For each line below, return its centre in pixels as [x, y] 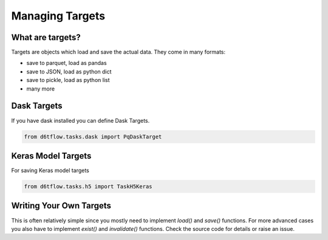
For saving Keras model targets [50, 171]
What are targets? [46, 37]
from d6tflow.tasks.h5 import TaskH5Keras [88, 186]
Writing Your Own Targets [61, 206]
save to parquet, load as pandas [67, 63]
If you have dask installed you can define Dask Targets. [80, 120]
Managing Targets [58, 16]
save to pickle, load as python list [68, 80]
